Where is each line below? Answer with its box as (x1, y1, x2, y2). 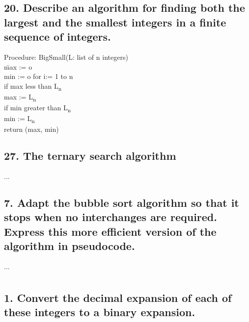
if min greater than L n (4, 102, 71, 114)
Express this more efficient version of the (4, 223, 217, 239)
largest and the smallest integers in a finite (4, 14, 226, 29)
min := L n (4, 113, 35, 124)
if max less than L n (4, 80, 62, 92)
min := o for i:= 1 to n (4, 71, 73, 81)
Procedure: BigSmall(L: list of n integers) (4, 51, 128, 62)
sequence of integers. (4, 29, 111, 44)
